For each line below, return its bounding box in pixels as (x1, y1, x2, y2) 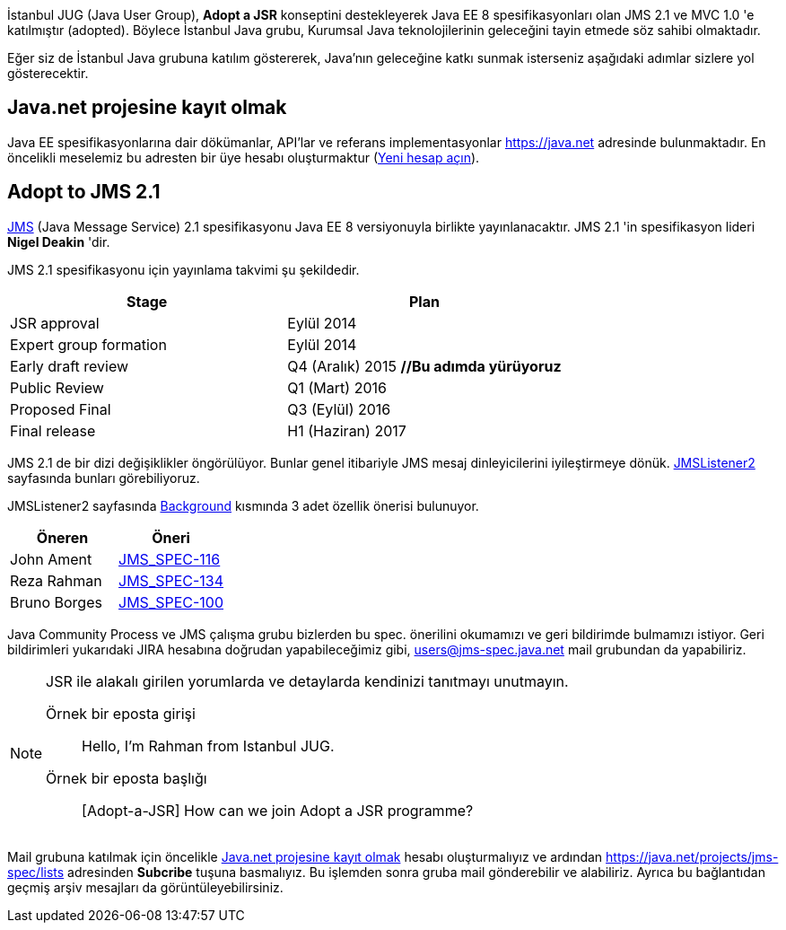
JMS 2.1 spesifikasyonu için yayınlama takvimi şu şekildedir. (7, 261, 360, 277)
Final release (10, 421, 96, 440)
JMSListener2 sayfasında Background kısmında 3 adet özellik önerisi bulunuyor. (7, 497, 479, 513)
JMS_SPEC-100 (118, 592, 224, 611)
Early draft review (10, 356, 129, 375)
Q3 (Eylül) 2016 (287, 399, 391, 418)
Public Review (10, 378, 104, 397)
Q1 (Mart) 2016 (287, 378, 387, 397)
